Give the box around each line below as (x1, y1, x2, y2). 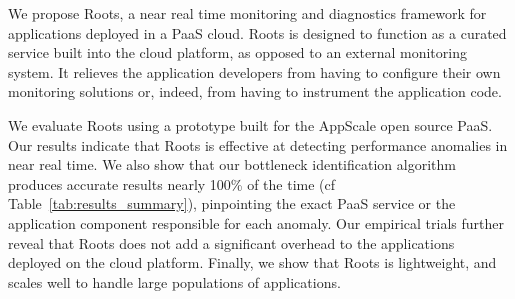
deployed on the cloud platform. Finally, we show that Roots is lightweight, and (8, 252, 497, 273)
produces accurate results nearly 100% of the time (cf (8, 173, 336, 194)
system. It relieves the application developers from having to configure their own (8, 61, 501, 82)
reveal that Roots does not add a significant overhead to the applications (8, 232, 455, 253)
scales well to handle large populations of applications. (8, 271, 341, 292)
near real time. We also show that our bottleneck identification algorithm (8, 154, 456, 175)
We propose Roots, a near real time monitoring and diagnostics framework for (8, 3, 487, 23)
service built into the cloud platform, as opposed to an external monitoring (8, 42, 467, 63)
